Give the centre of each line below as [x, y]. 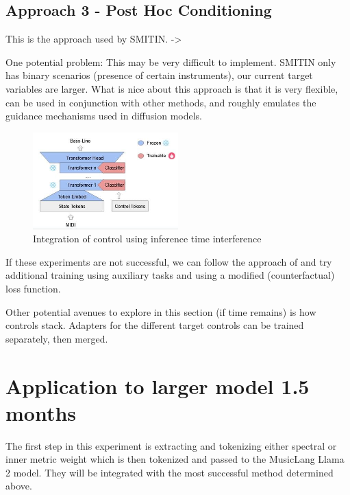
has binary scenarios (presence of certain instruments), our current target [159, 75]
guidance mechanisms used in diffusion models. [104, 116]
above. [19, 486]
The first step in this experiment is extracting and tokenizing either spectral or [171, 445]
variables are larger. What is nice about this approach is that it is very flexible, [172, 88]
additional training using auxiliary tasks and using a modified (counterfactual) [170, 275]
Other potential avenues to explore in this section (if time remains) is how [161, 311]
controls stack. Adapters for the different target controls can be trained [155, 325]
